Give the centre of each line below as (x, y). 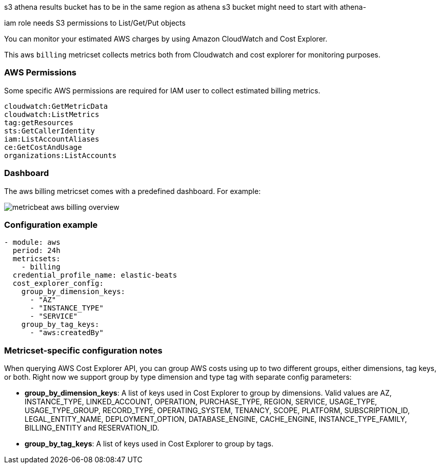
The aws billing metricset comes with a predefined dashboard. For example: (133, 191)
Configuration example (51, 225)
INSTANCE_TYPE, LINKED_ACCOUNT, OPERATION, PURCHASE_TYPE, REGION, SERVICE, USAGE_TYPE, (201, 402)
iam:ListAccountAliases (52, 139)
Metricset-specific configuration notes (83, 350)
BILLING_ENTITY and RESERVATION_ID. (92, 428)
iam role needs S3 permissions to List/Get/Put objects (95, 23)
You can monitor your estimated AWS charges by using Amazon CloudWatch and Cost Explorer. (166, 39)
